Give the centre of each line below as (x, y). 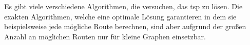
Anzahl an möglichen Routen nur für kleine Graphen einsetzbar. (105, 36)
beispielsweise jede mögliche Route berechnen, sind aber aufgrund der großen (125, 26)
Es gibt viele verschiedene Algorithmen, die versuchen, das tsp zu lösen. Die (123, 6)
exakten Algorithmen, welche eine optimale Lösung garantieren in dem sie (120, 16)
